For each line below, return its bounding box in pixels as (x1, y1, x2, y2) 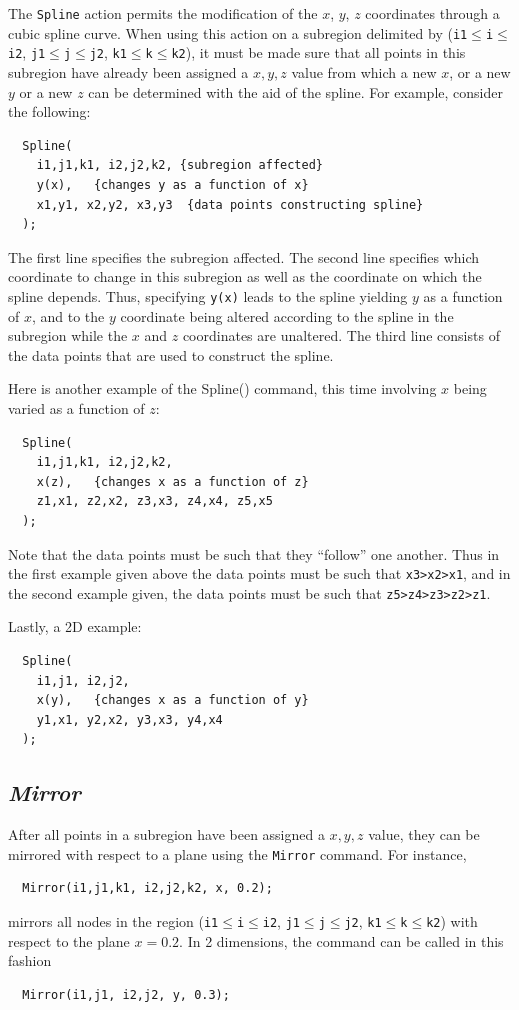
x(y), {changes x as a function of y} (36, 693, 309, 708)
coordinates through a (365, 3, 500, 23)
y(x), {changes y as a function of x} (36, 177, 309, 192)
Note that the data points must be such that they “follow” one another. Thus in (8, 543, 500, 564)
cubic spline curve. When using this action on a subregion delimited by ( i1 (8, 22, 468, 43)
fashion (8, 950, 52, 971)
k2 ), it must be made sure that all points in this (171, 42, 466, 63)
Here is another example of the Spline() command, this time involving (8, 378, 437, 399)
